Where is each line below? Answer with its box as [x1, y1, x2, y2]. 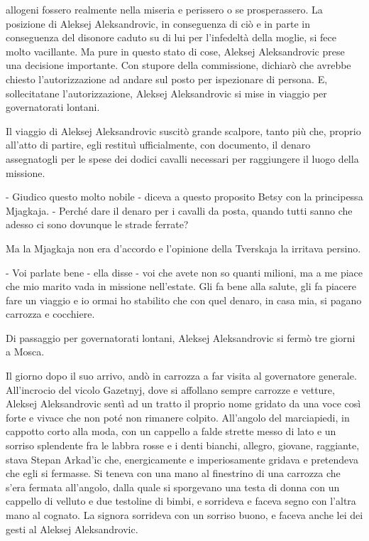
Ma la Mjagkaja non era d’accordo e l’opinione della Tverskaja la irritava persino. [6, 240, 361, 255]
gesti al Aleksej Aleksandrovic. [6, 521, 138, 536]
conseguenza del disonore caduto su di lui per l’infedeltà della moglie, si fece [6, 30, 336, 45]
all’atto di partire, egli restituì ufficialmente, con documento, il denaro [6, 137, 311, 152]
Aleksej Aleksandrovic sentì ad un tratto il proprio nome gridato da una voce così [6, 396, 361, 411]
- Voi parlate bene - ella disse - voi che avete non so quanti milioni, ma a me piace [6, 264, 363, 279]
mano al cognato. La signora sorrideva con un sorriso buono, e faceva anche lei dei [6, 508, 363, 522]
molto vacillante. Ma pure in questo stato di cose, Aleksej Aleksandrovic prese [6, 43, 345, 58]
